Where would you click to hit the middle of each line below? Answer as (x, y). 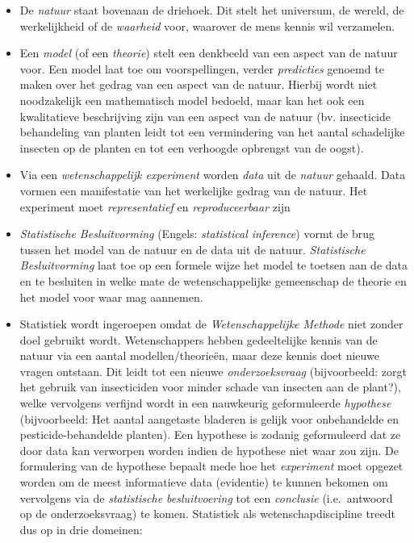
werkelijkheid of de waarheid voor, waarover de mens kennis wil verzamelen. (207, 25)
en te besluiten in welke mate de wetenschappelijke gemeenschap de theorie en (213, 280)
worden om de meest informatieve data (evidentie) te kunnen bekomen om (204, 482)
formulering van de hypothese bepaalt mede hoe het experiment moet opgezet (211, 466)
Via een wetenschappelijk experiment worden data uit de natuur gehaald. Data (213, 175)
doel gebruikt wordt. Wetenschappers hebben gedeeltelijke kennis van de (199, 339)
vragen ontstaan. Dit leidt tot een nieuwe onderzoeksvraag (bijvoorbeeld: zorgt (213, 371)
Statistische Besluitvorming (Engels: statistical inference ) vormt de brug (197, 234)
